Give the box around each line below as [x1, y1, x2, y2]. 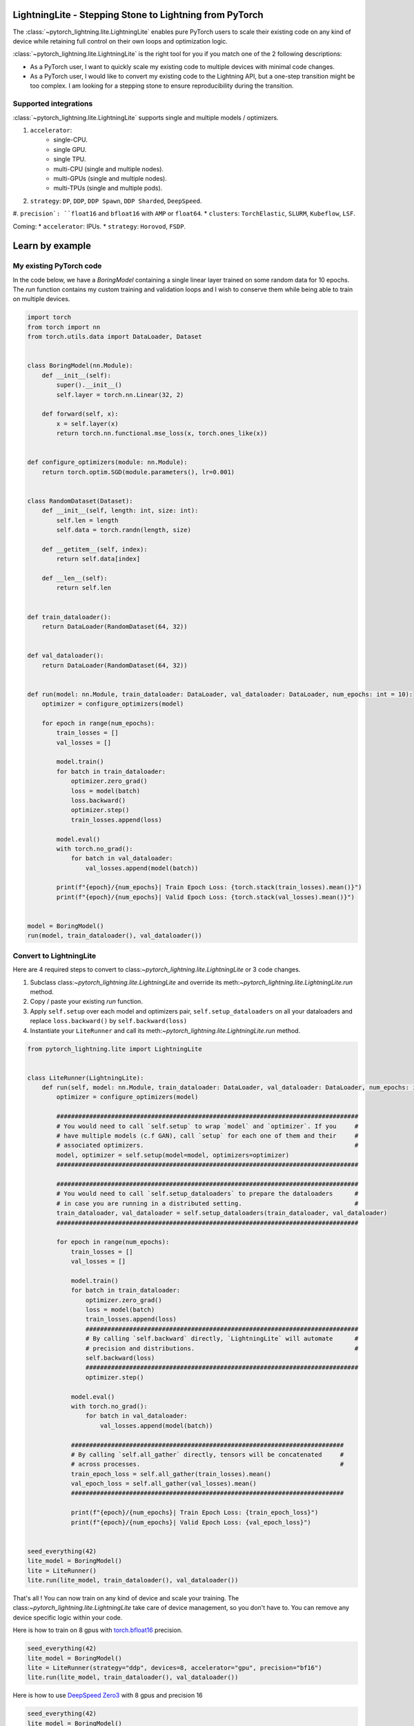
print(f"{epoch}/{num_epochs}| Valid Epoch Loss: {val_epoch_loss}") [70, 1518, 312, 1526]
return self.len [56, 584, 112, 592]
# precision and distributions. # [85, 1344, 359, 1352]
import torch [27, 313, 72, 321]
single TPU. [53, 155, 86, 164]
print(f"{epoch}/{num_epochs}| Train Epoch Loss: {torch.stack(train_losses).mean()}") [56, 884, 362, 891]
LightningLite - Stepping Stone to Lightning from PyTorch [12, 9, 264, 21]
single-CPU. [53, 135, 88, 144]
